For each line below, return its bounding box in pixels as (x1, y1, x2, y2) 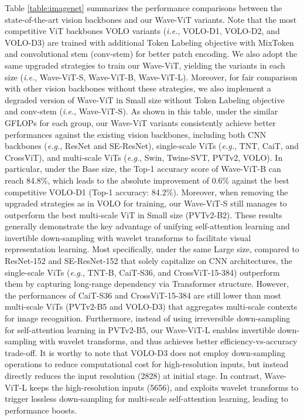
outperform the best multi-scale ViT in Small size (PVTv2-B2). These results (5, 208, 282, 221)
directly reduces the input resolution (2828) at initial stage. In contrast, (5, 370, 262, 381)
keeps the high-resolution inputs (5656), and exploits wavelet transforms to (29, 381, 299, 393)
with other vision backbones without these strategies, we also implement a (5, 82, 271, 94)
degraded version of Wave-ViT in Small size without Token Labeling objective (5, 93, 285, 106)
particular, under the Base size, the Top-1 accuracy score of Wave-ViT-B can (5, 162, 281, 175)
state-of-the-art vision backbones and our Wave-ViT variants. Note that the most (5, 13, 297, 25)
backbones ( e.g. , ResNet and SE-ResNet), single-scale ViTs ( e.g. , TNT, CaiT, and (5, 140, 299, 152)
